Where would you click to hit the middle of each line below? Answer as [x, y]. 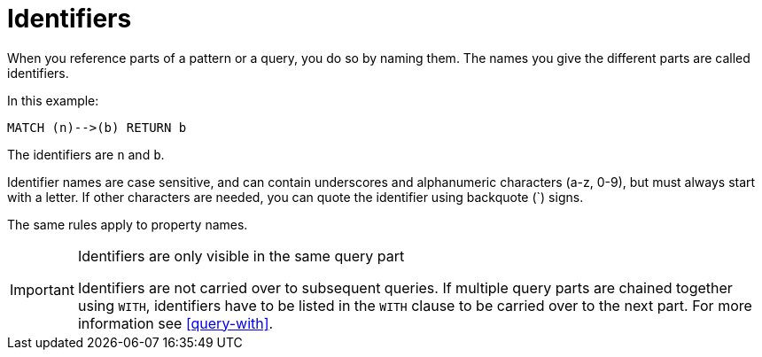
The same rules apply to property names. [128, 224]
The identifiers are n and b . [86, 154]
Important [42, 289]
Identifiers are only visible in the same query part [241, 256]
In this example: [53, 100]
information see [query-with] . [175, 323]
